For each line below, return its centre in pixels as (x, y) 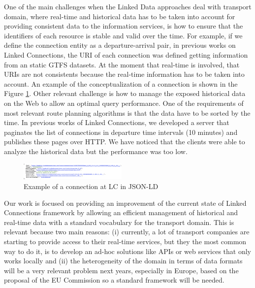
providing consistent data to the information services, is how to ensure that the (124, 26)
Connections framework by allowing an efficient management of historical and (121, 212)
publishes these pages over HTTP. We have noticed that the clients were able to (125, 142)
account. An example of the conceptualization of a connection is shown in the (121, 83)
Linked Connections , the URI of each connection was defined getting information (126, 54)
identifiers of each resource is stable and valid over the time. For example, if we (123, 35)
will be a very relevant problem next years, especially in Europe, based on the (121, 270)
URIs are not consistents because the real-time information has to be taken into (124, 74)
